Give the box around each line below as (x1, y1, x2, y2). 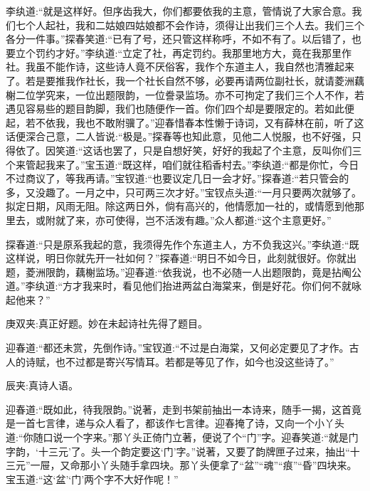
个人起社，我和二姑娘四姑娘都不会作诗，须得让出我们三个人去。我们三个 (25, 17, 364, 32)
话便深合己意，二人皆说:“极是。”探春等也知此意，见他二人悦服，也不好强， (6, 129, 352, 144)
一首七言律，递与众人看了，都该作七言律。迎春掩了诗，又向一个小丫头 (15, 416, 344, 431)
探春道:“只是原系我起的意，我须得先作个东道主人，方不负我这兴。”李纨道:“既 (6, 236, 359, 251)
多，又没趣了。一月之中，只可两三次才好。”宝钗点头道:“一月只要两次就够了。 (6, 184, 362, 199)
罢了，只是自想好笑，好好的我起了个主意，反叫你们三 (112, 142, 362, 157)
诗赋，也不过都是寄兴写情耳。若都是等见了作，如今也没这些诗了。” (25, 354, 334, 369)
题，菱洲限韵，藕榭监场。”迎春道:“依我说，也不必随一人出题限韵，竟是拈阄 (6, 264, 352, 279)
